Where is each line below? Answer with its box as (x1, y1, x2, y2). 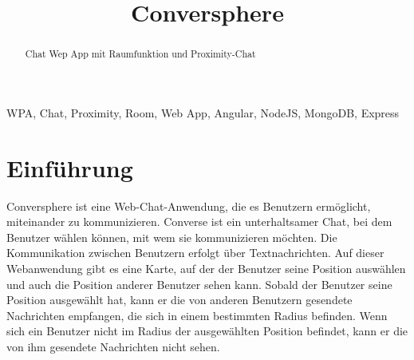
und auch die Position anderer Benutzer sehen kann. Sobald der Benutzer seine (6, 275, 392, 292)
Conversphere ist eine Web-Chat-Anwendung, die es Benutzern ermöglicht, (6, 197, 371, 214)
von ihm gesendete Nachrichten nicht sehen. (6, 338, 220, 354)
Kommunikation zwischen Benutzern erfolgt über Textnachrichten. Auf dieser (6, 244, 384, 261)
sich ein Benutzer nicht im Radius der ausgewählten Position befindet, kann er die (6, 322, 408, 339)
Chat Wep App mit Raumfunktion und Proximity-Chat (25, 47, 256, 61)
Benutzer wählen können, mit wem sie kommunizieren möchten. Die (6, 228, 337, 245)
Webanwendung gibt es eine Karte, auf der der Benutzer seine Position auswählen (6, 259, 406, 276)
